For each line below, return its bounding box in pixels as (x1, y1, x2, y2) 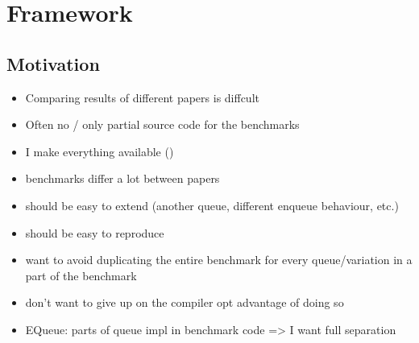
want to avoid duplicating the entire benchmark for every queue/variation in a (25, 251, 413, 268)
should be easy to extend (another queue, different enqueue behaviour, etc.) (25, 196, 399, 213)
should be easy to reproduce (25, 224, 164, 241)
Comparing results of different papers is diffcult (25, 89, 259, 105)
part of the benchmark (25, 267, 137, 283)
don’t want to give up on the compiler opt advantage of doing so (25, 294, 344, 311)
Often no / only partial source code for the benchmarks (25, 116, 300, 133)
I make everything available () (25, 143, 174, 159)
